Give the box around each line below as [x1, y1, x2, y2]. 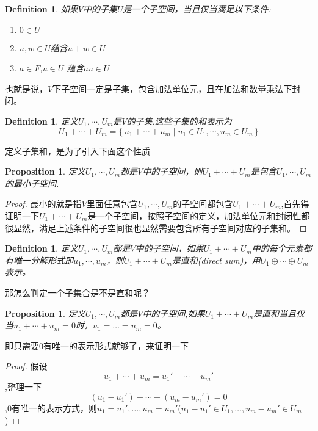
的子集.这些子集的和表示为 [126, 114, 232, 127]
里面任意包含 [86, 197, 138, 210]
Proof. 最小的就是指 [5, 197, 82, 210]
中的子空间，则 [142, 165, 203, 178]
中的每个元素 [251, 242, 303, 255]
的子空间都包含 [173, 197, 233, 210]
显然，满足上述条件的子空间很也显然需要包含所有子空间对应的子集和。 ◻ [13, 221, 307, 234]
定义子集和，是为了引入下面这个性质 [5, 144, 150, 157]
